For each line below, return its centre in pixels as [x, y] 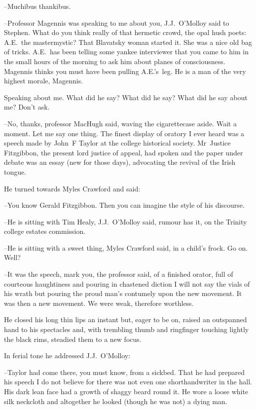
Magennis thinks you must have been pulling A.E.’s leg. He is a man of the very [125, 71]
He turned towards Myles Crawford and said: [72, 188]
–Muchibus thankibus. [37, 6]
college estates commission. [45, 231]
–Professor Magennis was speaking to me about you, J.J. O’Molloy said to [117, 22]
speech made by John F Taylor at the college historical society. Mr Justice [117, 143]
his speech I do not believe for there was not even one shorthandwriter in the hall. [128, 382]
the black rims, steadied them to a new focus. [73, 339]
